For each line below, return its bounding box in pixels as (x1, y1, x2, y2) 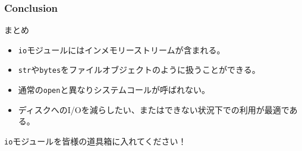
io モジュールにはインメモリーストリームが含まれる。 (18, 43, 225, 56)
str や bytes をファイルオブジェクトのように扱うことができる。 (18, 63, 260, 76)
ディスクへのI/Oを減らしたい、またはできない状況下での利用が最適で (18, 103, 290, 115)
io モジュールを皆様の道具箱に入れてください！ (4, 134, 187, 147)
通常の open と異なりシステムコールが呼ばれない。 (18, 83, 210, 96)
